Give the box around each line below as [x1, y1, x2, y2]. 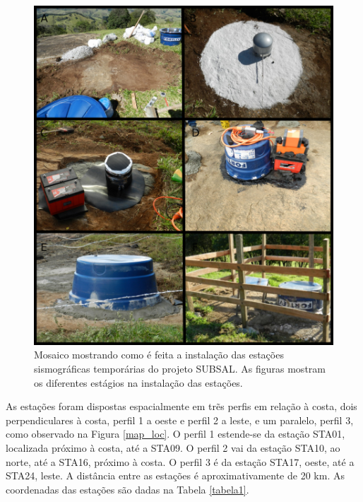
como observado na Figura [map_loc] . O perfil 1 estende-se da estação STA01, [6, 426, 345, 441]
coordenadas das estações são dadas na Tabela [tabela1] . [6, 481, 249, 496]
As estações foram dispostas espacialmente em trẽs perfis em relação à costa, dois [6, 399, 357, 414]
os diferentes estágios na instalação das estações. [34, 375, 243, 390]
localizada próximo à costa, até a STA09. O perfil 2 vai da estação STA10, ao [6, 440, 340, 455]
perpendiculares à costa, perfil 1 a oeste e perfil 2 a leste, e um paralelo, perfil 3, [6, 412, 354, 427]
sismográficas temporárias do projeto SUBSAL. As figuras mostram [34, 361, 326, 375]
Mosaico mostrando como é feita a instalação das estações [34, 347, 284, 362]
